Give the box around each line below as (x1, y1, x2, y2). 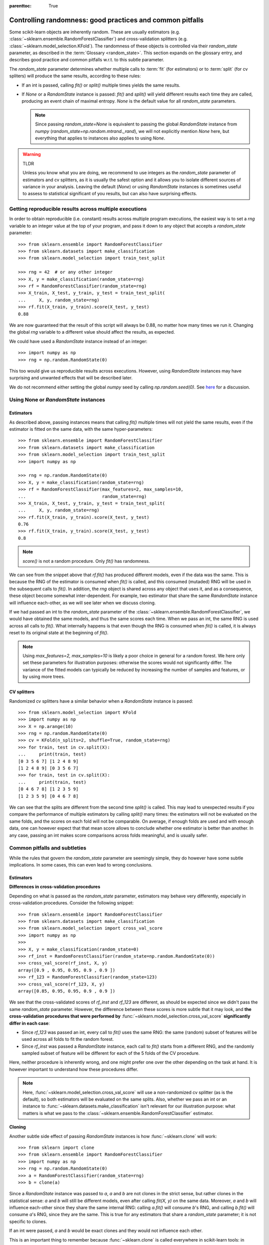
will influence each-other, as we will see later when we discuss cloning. (9, 600, 156, 606)
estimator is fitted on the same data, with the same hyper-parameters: (9, 426, 153, 432)
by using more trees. (22, 674, 65, 680)
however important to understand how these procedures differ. (9, 1066, 138, 1072)
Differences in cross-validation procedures (9, 884, 101, 890)
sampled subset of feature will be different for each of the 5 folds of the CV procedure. (21, 1050, 200, 1056)
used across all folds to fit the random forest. (21, 1036, 114, 1042)
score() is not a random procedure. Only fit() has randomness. (22, 558, 150, 564)
